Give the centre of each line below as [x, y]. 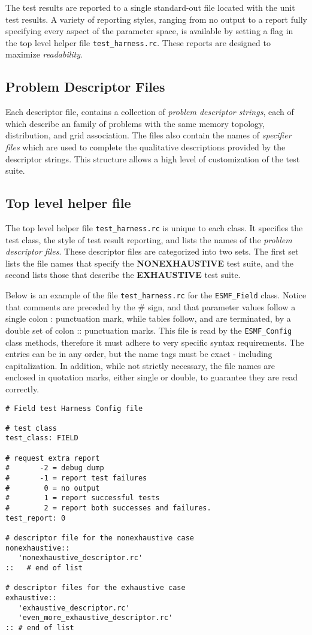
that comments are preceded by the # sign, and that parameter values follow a [151, 306]
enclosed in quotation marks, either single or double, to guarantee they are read [152, 377]
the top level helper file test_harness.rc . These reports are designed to [138, 42]
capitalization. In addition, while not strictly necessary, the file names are [140, 365]
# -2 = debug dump [55, 468]
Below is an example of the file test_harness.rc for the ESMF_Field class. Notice [156, 295]
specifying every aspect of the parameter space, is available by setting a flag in [149, 31]
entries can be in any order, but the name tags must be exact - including [139, 354]
